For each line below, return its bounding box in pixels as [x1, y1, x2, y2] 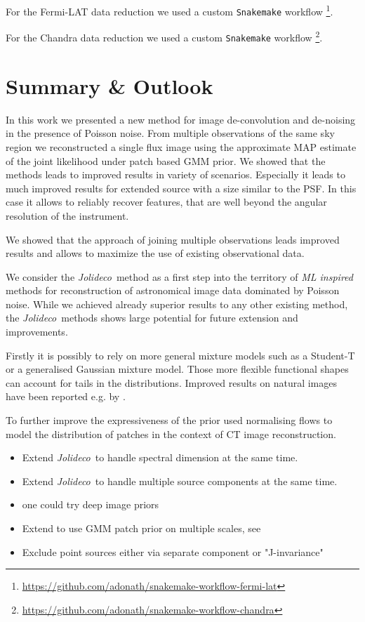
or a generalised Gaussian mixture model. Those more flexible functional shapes [6, 362, 349, 376]
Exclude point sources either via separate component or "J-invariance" [22, 544, 324, 559]
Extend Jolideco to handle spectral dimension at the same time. [22, 450, 298, 465]
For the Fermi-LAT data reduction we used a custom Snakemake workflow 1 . [6, 2, 333, 18]
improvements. [6, 324, 68, 339]
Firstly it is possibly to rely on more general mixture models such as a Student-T [6, 348, 355, 362]
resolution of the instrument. [6, 208, 129, 223]
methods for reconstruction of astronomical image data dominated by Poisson [6, 283, 340, 298]
